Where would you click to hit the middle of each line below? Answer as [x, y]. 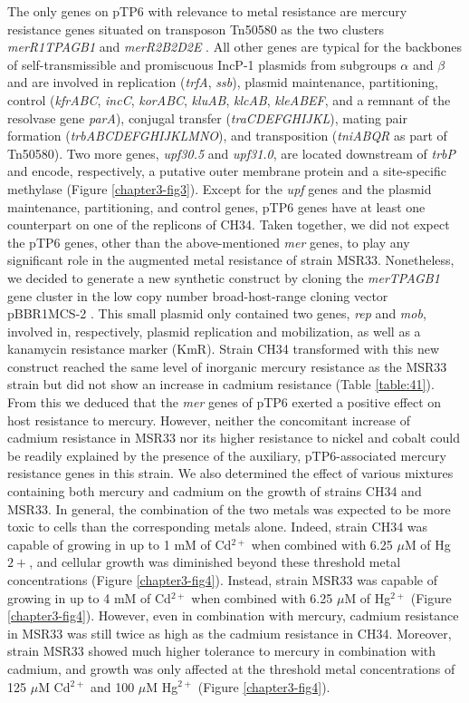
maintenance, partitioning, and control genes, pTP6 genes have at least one [216, 206]
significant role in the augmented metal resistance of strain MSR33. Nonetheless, [231, 260]
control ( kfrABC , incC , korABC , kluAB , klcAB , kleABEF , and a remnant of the [229, 99]
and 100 [112, 686]
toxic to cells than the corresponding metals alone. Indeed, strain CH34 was [218, 527]
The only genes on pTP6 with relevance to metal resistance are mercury [207, 11]
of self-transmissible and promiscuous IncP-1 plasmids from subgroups [202, 64]
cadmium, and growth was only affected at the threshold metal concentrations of [231, 668]
